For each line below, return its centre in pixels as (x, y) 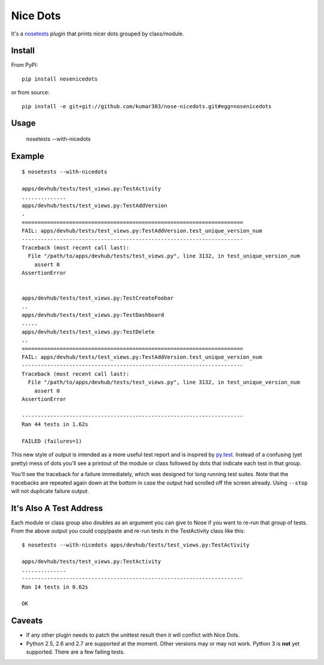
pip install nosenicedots (60, 79)
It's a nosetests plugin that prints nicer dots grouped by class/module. (97, 34)
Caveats (27, 621)
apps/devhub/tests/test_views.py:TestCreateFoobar (98, 298)
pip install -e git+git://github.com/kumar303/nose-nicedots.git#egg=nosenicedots (147, 106)
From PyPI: (25, 65)
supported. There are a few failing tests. (76, 652)
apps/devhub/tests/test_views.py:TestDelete (88, 332)
